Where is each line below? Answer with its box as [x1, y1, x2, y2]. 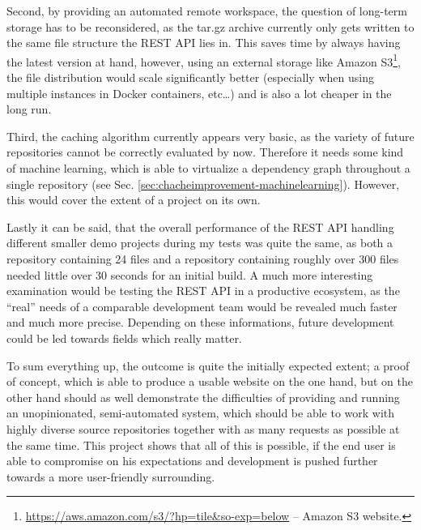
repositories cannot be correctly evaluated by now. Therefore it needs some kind [6, 143, 404, 160]
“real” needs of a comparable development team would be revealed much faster [6, 297, 398, 314]
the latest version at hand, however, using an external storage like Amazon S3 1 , [6, 50, 401, 70]
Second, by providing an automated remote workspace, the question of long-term [6, 2, 407, 19]
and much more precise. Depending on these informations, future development [6, 314, 394, 331]
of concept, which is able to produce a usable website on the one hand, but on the [6, 373, 413, 390]
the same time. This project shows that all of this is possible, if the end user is [6, 436, 396, 453]
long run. [6, 100, 52, 118]
